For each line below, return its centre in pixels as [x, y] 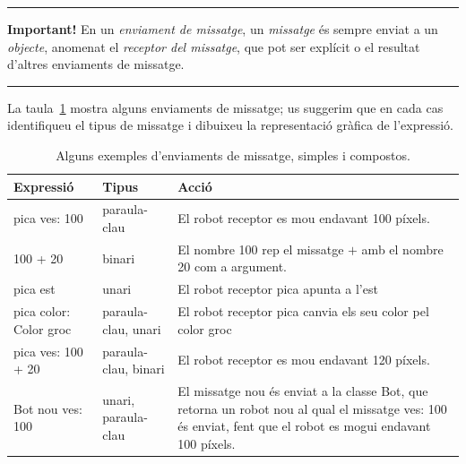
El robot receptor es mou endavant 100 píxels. [304, 218]
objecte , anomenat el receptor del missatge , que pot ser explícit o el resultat [214, 46]
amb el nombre [402, 249]
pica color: [42, 311]
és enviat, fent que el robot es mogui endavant [304, 426]
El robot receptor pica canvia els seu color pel [303, 311]
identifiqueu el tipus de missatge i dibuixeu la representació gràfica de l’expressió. [231, 125]
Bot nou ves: [48, 408]
